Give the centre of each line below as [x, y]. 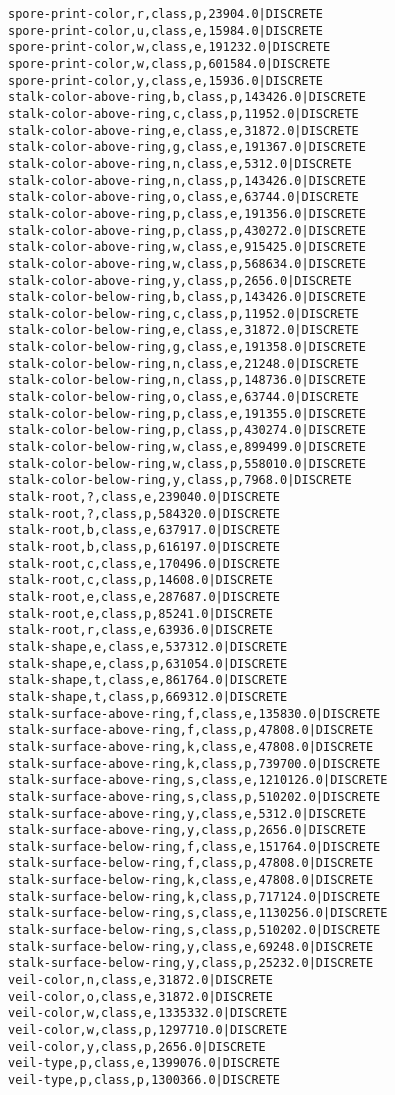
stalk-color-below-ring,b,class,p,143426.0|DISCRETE [187, 297]
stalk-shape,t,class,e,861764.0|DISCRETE [148, 680]
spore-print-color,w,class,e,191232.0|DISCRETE [169, 47]
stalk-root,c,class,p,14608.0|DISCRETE [140, 580]
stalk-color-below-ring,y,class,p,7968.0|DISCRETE [180, 480]
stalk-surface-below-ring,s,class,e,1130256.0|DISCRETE [198, 913]
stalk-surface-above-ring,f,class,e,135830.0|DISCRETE [194, 713]
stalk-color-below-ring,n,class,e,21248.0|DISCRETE [183, 363]
